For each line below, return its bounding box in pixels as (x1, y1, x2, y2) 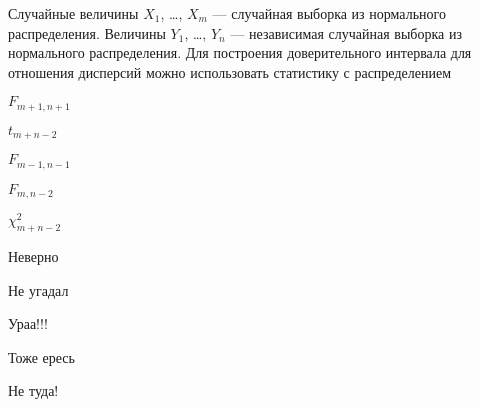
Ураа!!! (8, 313, 48, 334)
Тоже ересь (8, 346, 75, 367)
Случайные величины (8, 3, 139, 23)
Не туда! (8, 380, 59, 401)
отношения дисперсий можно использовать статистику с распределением (8, 61, 451, 82)
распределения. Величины (8, 22, 166, 43)
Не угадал (8, 279, 69, 300)
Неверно (8, 246, 59, 267)
